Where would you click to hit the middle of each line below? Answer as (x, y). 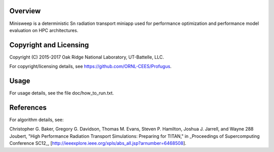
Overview (25, 11)
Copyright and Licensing (49, 45)
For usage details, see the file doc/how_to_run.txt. (62, 93)
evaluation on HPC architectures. (44, 30)
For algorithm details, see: (37, 120)
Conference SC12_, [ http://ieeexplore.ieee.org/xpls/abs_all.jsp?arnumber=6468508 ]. (98, 143)
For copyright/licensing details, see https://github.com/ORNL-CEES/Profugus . (91, 67)
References (28, 108)
